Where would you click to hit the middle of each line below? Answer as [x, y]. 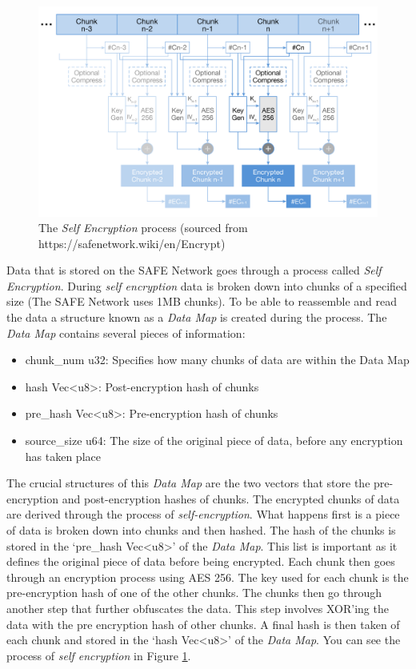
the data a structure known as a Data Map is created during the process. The [197, 317]
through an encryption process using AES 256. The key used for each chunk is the [208, 577]
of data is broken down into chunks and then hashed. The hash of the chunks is [201, 530]
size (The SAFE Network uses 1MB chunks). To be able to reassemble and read [202, 301]
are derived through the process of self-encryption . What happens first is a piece [203, 514]
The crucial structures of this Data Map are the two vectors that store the [188, 483]
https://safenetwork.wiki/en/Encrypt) [132, 243]
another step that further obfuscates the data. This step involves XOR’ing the [198, 608]
